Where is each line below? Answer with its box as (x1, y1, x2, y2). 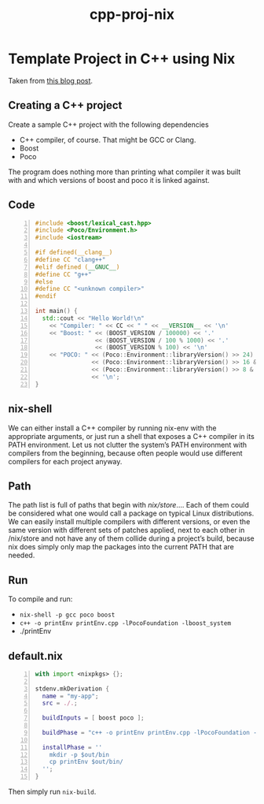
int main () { (35, 307, 78, 315)
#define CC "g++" (35, 270, 92, 278)
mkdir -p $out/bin (49, 750, 110, 758)
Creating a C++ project (8, 99, 123, 112)
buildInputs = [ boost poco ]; (42, 714, 145, 722)
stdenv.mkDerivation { (35, 684, 110, 693)
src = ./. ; (42, 699, 78, 707)
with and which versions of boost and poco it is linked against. (8, 175, 210, 184)
